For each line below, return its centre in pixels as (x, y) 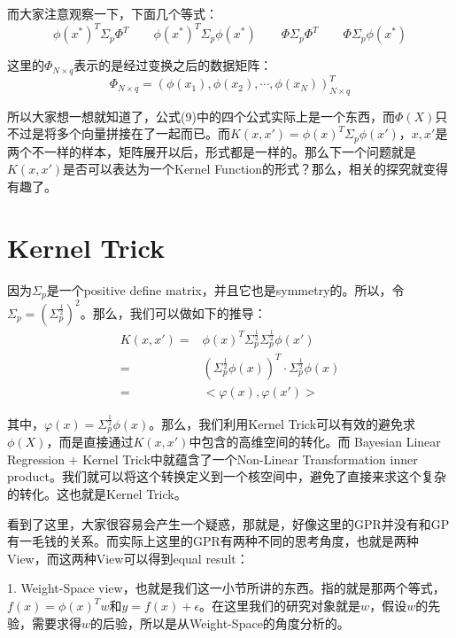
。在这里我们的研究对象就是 (280, 606)
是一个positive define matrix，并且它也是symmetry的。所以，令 (225, 289)
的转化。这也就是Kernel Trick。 (97, 494)
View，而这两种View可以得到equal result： (128, 558)
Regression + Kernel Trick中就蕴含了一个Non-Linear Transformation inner (213, 459)
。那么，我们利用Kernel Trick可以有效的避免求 (282, 423)
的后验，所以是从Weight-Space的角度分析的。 (220, 622)
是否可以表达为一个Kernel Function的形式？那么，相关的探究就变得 (255, 169)
